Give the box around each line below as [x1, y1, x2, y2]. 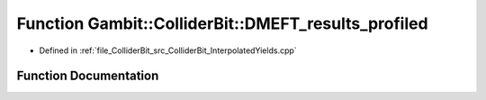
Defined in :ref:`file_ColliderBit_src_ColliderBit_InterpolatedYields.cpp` [39, 45, 297, 56]
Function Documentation [16, 68, 159, 84]
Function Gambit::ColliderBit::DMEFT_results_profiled [16, 14, 428, 33]
